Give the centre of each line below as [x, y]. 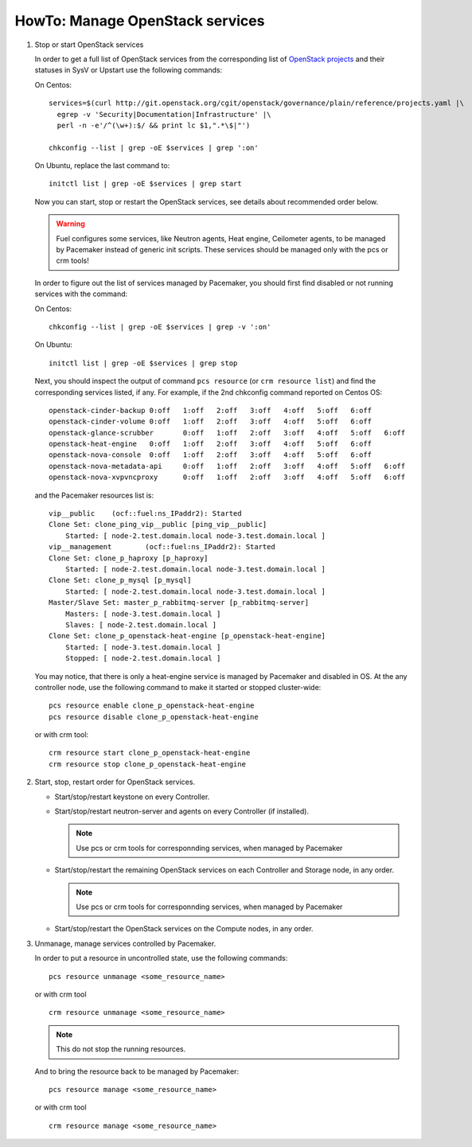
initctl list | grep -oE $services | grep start [145, 184]
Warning [70, 224]
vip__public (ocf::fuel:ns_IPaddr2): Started [145, 514]
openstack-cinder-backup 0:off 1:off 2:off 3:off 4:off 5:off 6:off [211, 410]
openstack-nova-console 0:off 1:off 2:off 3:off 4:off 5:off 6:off [211, 455]
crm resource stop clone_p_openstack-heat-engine [148, 764]
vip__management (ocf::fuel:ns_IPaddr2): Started [162, 547]
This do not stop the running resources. [121, 1049]
